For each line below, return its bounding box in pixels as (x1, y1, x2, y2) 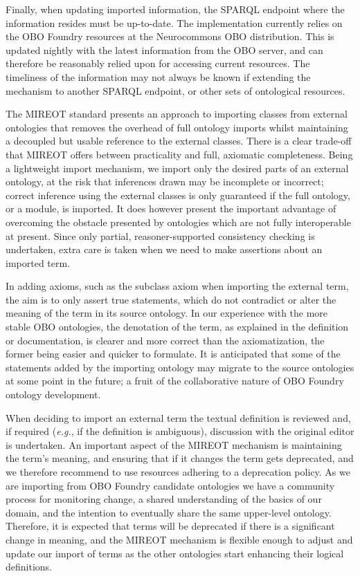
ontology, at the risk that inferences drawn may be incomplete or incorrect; (6, 174, 324, 189)
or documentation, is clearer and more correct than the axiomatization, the (6, 333, 325, 347)
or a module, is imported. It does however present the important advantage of (6, 201, 336, 216)
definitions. (6, 559, 52, 574)
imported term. (6, 255, 71, 270)
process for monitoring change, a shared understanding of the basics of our (6, 492, 322, 506)
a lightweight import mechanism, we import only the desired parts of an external (6, 160, 349, 175)
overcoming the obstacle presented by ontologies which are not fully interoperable (6, 214, 351, 229)
